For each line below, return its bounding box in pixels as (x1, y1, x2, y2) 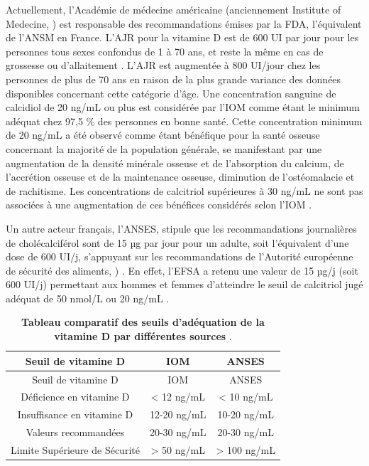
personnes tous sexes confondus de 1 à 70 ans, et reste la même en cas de (6, 43, 324, 58)
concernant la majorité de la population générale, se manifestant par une (6, 141, 322, 156)
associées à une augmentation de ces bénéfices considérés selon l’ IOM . (6, 197, 312, 212)
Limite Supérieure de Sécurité (11, 442, 140, 457)
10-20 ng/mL (217, 407, 274, 422)
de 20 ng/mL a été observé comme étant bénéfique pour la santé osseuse (6, 127, 320, 142)
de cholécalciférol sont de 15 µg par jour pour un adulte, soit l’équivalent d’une (6, 235, 349, 250)
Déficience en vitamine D (21, 389, 130, 404)
